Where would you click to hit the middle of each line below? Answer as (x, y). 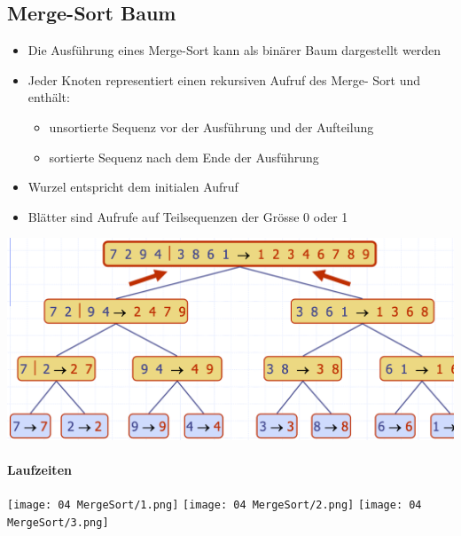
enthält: (49, 97)
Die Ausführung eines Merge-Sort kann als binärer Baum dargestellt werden (234, 50)
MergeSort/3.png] (58, 523)
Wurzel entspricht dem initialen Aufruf (133, 187)
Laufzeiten (39, 470)
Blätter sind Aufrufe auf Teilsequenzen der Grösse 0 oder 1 (188, 216)
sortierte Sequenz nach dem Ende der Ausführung (184, 157)
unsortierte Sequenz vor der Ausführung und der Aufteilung (211, 126)
